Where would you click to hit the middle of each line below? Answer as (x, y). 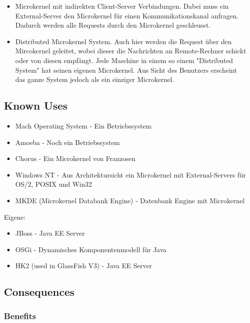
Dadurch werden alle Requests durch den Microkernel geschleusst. (113, 25)
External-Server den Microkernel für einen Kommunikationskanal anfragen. (127, 15)
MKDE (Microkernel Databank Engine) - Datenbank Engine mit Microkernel (130, 200)
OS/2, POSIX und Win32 (54, 184)
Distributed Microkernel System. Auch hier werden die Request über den (123, 41)
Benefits (20, 315)
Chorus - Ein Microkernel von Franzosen (75, 158)
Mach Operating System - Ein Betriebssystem (83, 125)
